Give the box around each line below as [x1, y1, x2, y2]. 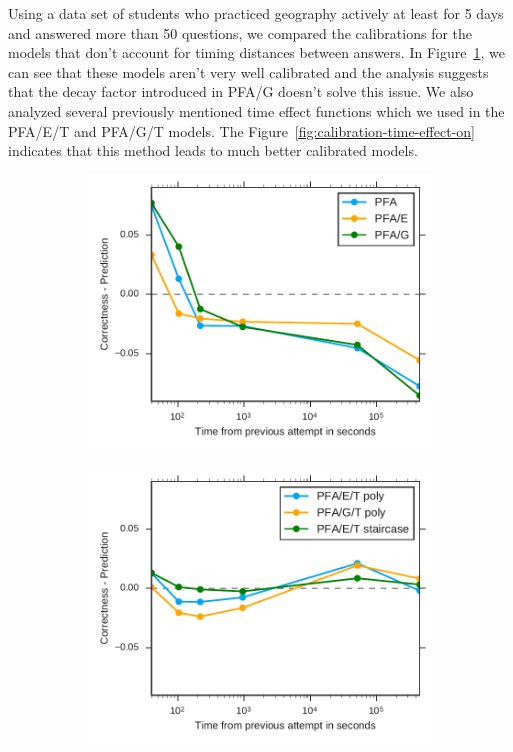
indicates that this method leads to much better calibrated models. [8, 140, 418, 161]
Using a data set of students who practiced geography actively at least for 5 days [8, 3, 504, 23]
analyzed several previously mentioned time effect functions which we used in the [8, 100, 505, 121]
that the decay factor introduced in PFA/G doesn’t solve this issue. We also [8, 81, 474, 102]
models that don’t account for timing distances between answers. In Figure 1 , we [8, 42, 505, 63]
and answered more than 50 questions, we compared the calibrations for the [8, 22, 473, 43]
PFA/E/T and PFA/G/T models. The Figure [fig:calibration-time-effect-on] [8, 120, 475, 141]
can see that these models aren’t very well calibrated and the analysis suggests [8, 61, 489, 82]
